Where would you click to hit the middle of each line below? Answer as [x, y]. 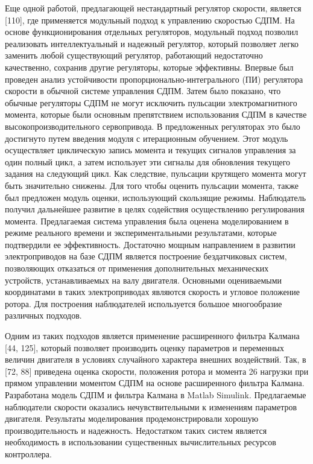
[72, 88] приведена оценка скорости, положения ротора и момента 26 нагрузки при [157, 371]
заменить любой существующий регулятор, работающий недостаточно [134, 55]
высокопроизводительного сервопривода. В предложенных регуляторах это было [153, 126]
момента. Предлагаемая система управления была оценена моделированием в [147, 221]
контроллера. [28, 453]
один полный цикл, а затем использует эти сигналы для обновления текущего [148, 161]
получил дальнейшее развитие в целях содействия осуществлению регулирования [155, 209]
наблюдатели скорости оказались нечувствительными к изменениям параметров [151, 406]
